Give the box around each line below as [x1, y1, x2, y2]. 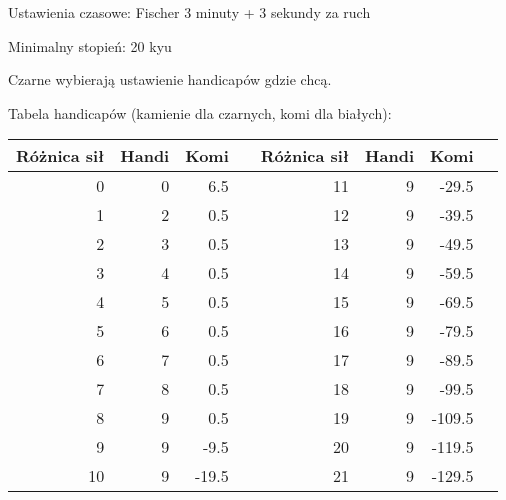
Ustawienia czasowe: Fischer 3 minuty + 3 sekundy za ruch [8, 2, 371, 22]
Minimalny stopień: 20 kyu [8, 35, 172, 56]
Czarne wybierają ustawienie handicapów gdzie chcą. [8, 69, 332, 90]
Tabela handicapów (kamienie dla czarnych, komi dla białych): [8, 102, 392, 123]
